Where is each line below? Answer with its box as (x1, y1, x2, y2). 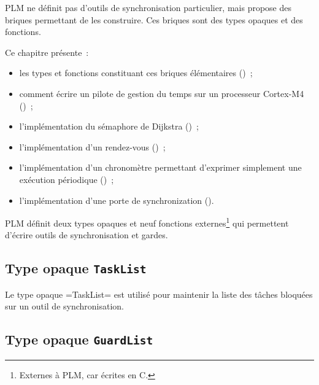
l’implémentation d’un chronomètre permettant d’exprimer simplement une (19, 161, 302, 174)
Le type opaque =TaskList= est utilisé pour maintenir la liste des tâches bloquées (5, 287, 313, 300)
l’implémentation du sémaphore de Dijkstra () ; (19, 120, 199, 133)
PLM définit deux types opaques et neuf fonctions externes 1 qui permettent (5, 215, 289, 229)
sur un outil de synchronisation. (5, 300, 125, 313)
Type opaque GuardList (5, 330, 153, 349)
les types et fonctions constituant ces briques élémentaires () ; (19, 66, 253, 79)
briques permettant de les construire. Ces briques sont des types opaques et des (5, 13, 303, 26)
